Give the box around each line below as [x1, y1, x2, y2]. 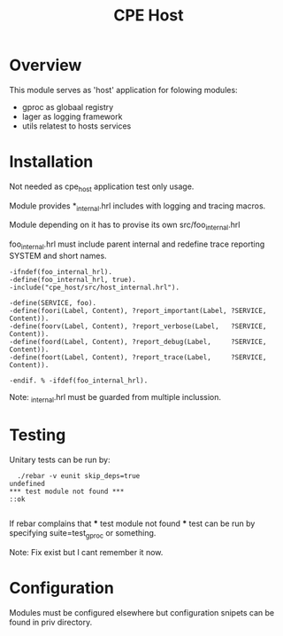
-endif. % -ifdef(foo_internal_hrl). [9, 376, 149, 386]
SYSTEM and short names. [9, 250, 108, 262]
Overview [9, 55, 82, 75]
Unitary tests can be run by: [9, 454, 111, 465]
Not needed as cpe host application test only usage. [9, 181, 195, 193]
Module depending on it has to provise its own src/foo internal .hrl [9, 219, 241, 232]
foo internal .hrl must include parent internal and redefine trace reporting [9, 239, 265, 252]
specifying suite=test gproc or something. [9, 527, 157, 540]
